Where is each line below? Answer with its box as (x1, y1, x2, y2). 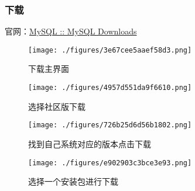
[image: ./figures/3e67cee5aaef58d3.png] (28, 46, 192, 54)
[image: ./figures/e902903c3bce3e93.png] (28, 158, 192, 167)
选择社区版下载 (28, 100, 85, 112)
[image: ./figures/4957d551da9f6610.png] (28, 84, 192, 92)
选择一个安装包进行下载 (28, 175, 118, 187)
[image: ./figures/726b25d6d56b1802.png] (28, 121, 192, 130)
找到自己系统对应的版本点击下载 (28, 137, 151, 150)
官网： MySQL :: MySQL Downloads (5, 25, 137, 37)
